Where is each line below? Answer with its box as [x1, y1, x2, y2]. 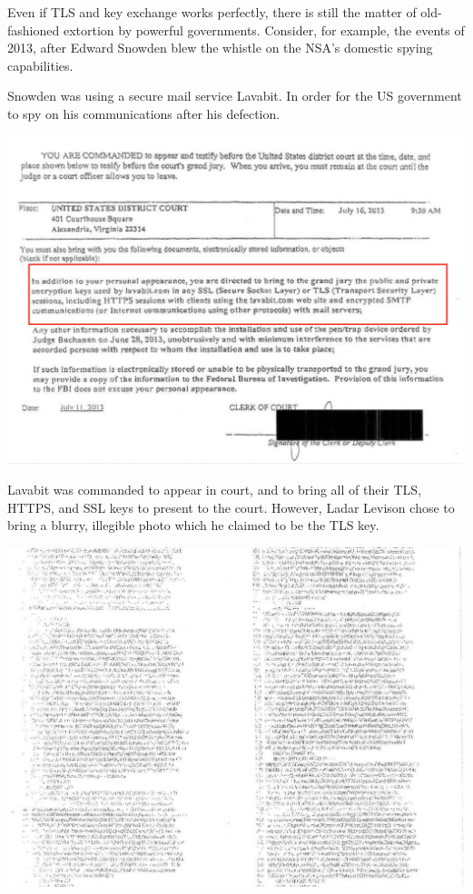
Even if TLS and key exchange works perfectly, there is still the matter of [7, 3, 417, 21]
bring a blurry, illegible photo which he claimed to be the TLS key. [7, 516, 379, 535]
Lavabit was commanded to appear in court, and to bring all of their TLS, [7, 479, 422, 498]
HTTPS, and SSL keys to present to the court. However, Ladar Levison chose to [7, 497, 455, 516]
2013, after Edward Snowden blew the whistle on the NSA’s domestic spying [7, 38, 433, 57]
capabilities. [7, 55, 74, 74]
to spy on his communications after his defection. [7, 103, 281, 123]
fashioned [7, 20, 60, 39]
